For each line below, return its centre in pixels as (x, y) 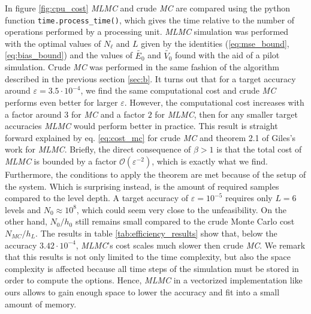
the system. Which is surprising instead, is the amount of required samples (142, 186)
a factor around (33, 114)
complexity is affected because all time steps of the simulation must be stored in (152, 268)
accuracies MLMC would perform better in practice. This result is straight (141, 126)
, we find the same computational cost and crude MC (178, 90)
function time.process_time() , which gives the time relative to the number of (150, 20)
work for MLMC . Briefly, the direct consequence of (98, 149)
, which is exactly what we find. (210, 161)
